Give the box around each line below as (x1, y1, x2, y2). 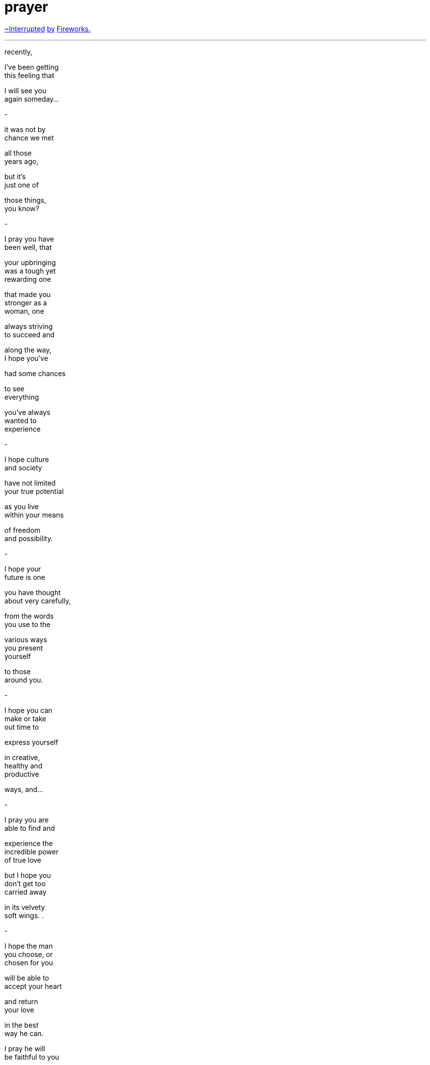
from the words (4, 611, 54, 620)
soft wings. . (4, 911, 44, 920)
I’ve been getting (4, 62, 59, 71)
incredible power (4, 847, 59, 856)
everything (4, 392, 39, 401)
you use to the (4, 620, 51, 628)
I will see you (4, 86, 47, 95)
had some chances (4, 369, 66, 378)
